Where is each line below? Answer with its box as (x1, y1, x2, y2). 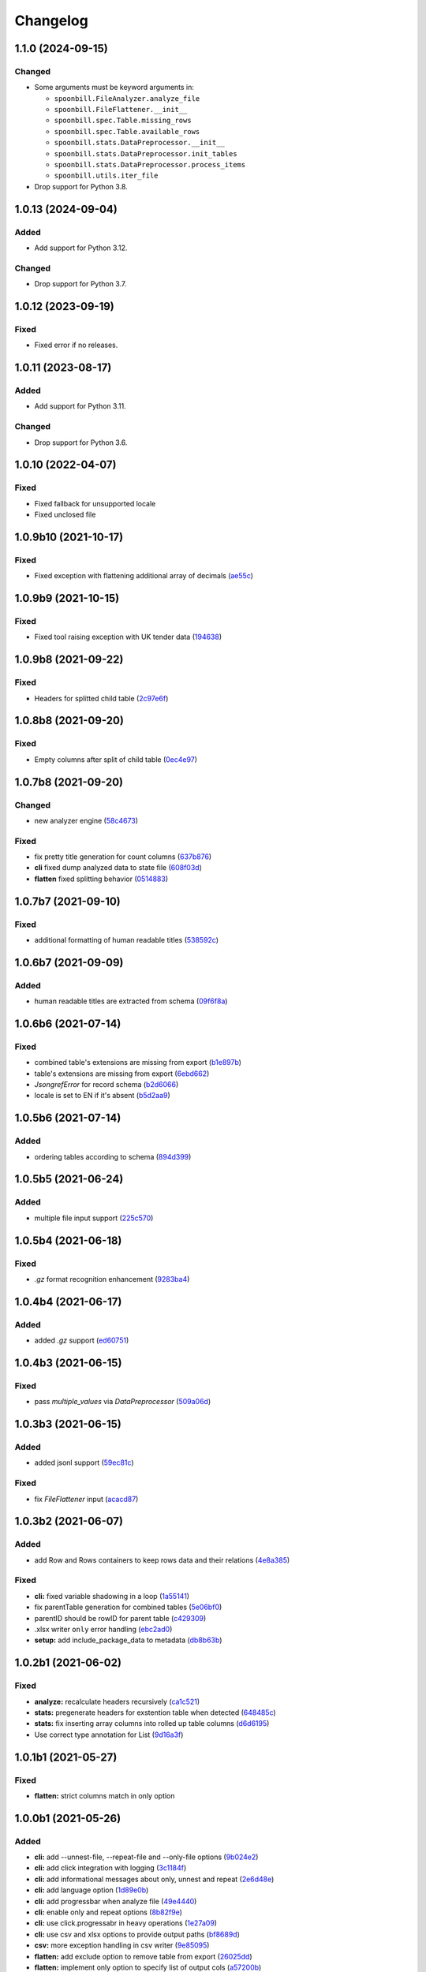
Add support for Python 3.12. (34, 243, 128, 252)
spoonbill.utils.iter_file (54, 171, 159, 181)
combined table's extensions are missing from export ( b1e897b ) (34, 1058, 242, 1067)
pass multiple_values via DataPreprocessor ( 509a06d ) (34, 1397, 211, 1406)
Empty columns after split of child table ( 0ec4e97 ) (34, 754, 197, 764)
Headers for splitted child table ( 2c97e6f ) (34, 693, 169, 703)
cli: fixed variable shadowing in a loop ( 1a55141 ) (34, 1591, 189, 1600)
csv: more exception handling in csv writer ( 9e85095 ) (34, 1940, 210, 1950)
